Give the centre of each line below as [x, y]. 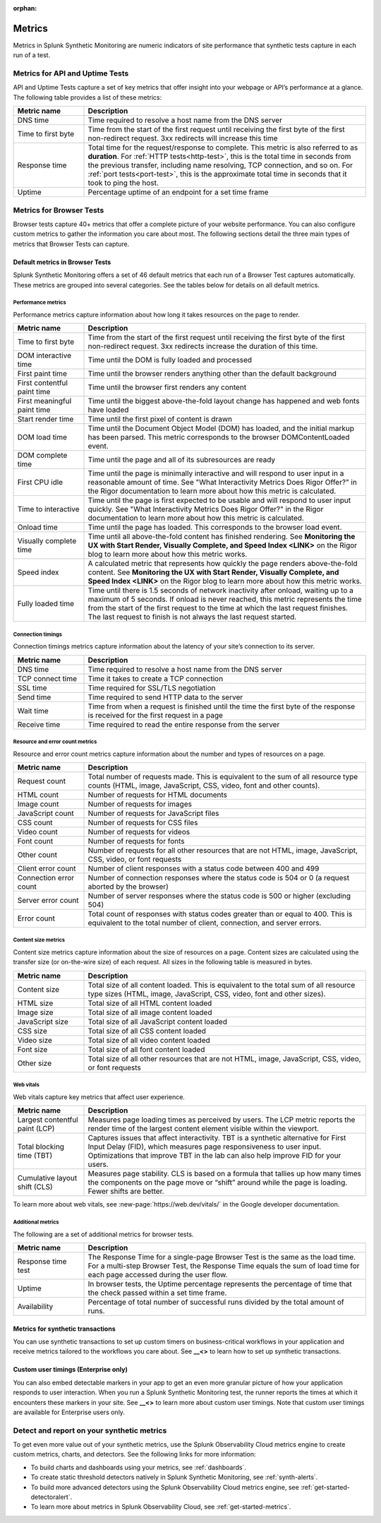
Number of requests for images [140, 804]
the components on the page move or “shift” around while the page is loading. [218, 1183]
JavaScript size [43, 1021]
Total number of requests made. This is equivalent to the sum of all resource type [223, 777]
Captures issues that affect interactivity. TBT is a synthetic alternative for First [217, 1138]
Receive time [39, 724]
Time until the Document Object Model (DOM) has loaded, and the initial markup [221, 429]
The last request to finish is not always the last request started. [192, 617]
